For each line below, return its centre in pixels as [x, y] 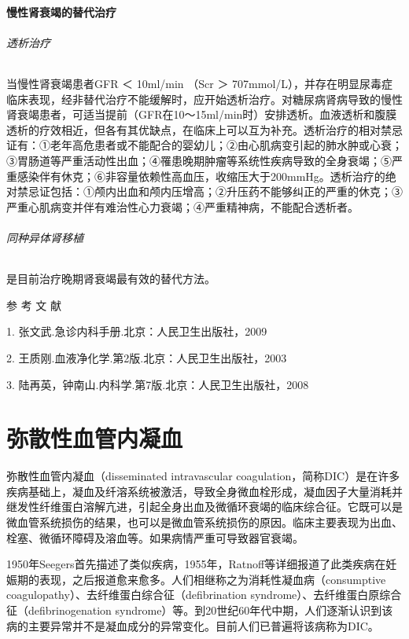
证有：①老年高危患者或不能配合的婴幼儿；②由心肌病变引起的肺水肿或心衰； [204, 145]
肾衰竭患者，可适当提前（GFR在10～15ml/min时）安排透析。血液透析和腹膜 [202, 114]
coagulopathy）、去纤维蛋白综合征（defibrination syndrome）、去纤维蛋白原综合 [204, 595]
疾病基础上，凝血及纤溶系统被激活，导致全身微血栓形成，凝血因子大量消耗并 [204, 491]
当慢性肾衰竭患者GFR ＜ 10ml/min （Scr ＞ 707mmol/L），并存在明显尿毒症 [200, 83]
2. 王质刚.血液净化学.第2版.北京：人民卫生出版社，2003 [147, 357]
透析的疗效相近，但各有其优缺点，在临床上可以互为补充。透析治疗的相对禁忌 [204, 129]
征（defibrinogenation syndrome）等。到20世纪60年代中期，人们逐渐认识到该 [200, 610]
